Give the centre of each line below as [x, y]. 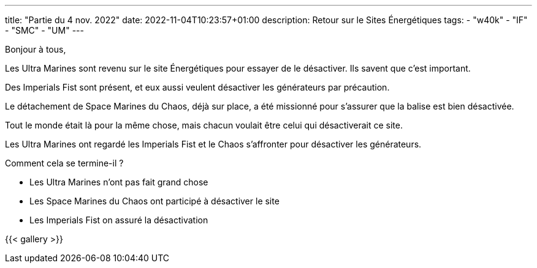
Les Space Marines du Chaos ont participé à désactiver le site [154, 201]
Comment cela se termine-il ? [64, 163]
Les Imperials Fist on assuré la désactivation [119, 220]
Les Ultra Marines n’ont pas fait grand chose [119, 182]
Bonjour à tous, [36, 49]
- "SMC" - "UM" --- [44, 30]
